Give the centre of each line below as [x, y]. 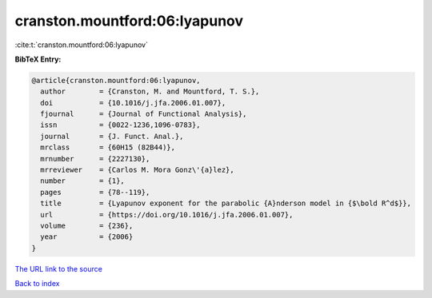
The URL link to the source [59, 268]
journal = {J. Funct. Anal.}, [112, 136]
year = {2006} [87, 237]
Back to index [37, 284]
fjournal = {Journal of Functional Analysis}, [144, 114]
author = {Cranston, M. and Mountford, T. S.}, [150, 91]
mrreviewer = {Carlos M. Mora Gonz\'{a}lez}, [138, 170]
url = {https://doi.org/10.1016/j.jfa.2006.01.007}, [167, 215]
